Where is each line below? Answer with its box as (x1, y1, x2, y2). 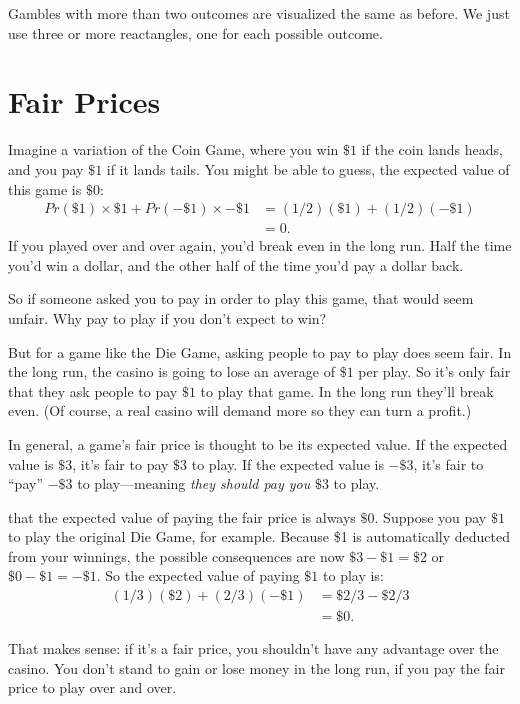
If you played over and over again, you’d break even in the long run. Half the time (8, 235, 512, 256)
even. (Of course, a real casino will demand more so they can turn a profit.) (8, 400, 472, 421)
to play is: (323, 565, 384, 586)
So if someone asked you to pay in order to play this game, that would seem (8, 288, 474, 309)
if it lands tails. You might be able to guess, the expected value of (106, 158, 510, 179)
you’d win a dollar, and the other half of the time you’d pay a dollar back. (8, 254, 464, 275)
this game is (8, 178, 82, 199)
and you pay (8, 158, 84, 179)
